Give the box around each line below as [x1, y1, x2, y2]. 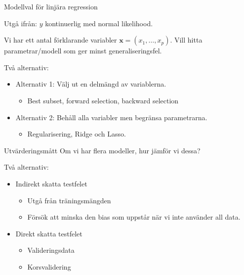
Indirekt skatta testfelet [15, 178, 87, 188]
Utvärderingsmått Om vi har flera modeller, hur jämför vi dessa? [4, 145, 201, 155]
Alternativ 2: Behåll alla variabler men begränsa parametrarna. [15, 112, 207, 122]
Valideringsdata [27, 245, 75, 255]
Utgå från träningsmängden [27, 195, 111, 205]
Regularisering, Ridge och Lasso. [27, 129, 126, 139]
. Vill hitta [170, 35, 203, 45]
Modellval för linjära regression [4, 1, 98, 11]
